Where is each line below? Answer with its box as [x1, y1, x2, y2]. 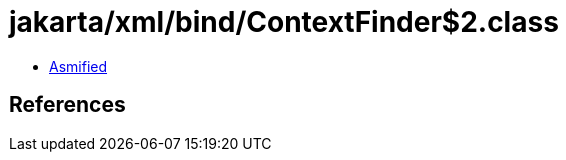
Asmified [49, 57, 108, 75]
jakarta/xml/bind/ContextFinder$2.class [9, 5, 559, 39]
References [9, 92, 126, 118]
